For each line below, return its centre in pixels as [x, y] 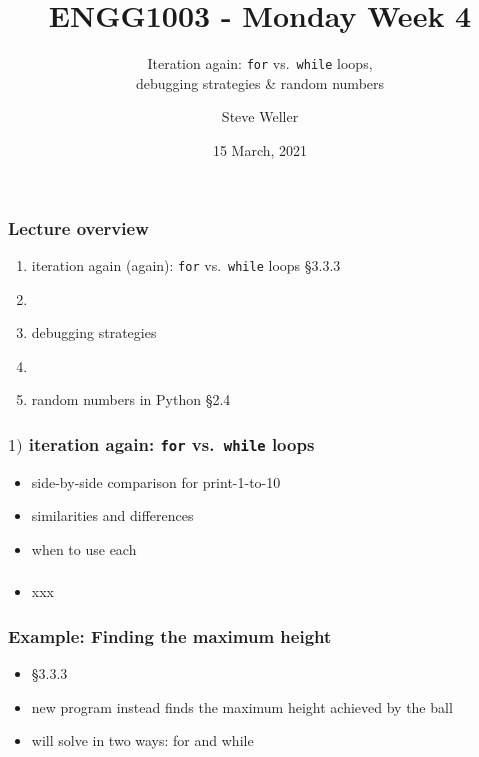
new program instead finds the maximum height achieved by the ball [242, 706]
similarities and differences [112, 515]
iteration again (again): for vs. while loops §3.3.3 [186, 264]
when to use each [84, 548]
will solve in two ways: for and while [142, 740]
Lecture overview [78, 227]
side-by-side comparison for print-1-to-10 [156, 481]
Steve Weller [260, 116]
